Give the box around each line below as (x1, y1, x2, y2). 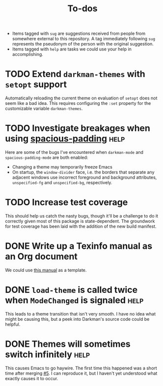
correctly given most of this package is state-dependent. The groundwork (5, 218, 155, 224)
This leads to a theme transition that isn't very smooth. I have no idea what (5, 311, 156, 316)
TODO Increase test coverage (5, 197, 128, 208)
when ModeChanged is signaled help (5, 295, 144, 306)
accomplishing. (12, 51, 43, 57)
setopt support (5, 79, 67, 90)
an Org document (5, 251, 78, 262)
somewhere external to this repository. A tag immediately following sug (12, 36, 156, 42)
